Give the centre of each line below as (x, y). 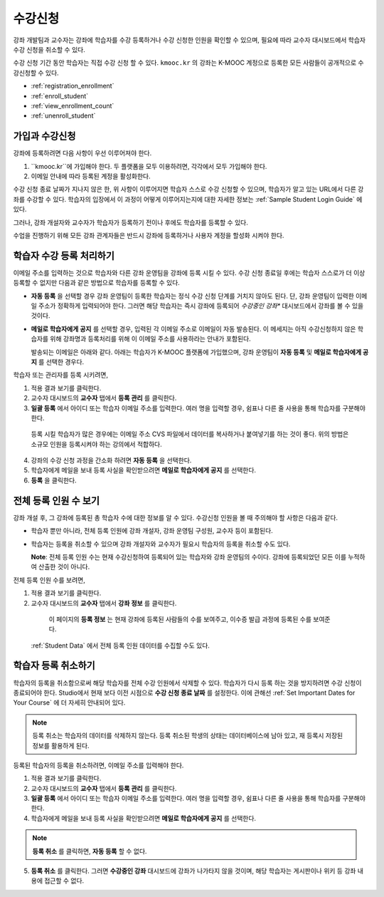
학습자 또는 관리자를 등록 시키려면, (60, 375)
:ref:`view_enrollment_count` (73, 105)
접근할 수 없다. (64, 881)
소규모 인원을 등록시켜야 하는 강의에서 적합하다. (97, 444)
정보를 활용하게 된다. (61, 745)
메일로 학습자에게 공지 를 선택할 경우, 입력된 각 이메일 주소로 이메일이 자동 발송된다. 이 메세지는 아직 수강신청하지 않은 (193, 328)
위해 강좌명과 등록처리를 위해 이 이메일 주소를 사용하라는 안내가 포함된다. (151, 339)
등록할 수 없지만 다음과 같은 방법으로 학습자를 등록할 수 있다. (97, 283)
